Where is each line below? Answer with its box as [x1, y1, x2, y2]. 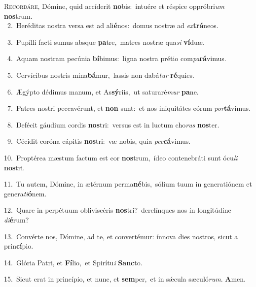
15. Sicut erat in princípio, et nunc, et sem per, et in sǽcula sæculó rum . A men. [4, 274, 246, 284]
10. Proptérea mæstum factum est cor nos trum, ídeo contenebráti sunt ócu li [4, 152, 238, 162]
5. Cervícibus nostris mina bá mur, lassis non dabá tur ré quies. [7, 69, 194, 80]
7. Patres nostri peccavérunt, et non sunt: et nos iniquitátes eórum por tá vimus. [7, 103, 251, 113]
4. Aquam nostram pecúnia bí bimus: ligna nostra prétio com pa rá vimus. [7, 53, 226, 64]
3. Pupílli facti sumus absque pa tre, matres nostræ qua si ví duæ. [7, 36, 205, 47]
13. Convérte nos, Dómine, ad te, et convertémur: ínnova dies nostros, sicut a [4, 231, 238, 241]
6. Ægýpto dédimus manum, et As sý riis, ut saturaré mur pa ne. [7, 86, 199, 96]
